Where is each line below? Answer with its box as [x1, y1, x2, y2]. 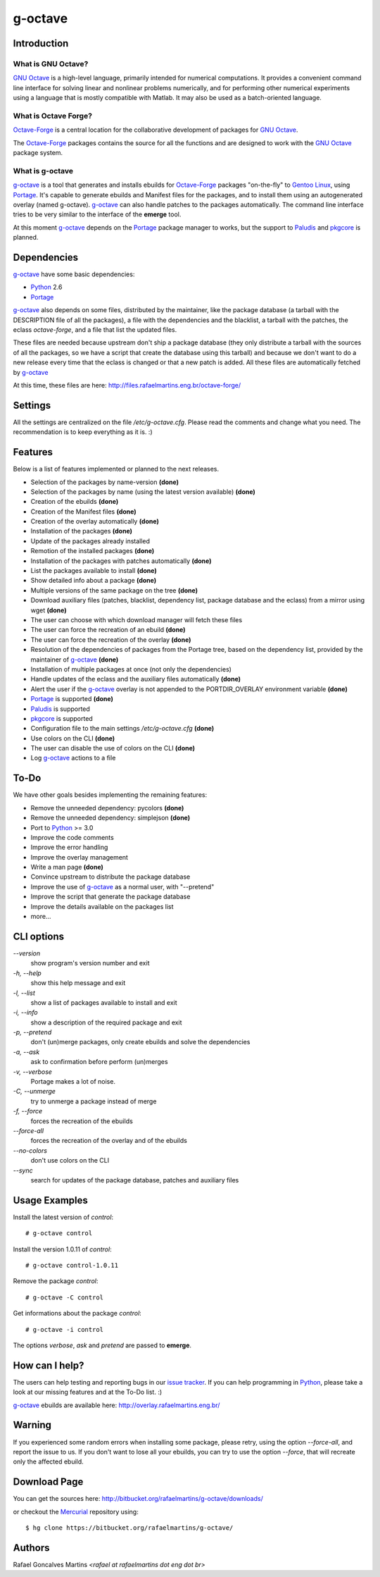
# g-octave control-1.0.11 [25, 1261, 119, 1270]
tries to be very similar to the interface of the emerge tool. [13, 210, 182, 218]
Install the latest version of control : [13, 1213, 114, 1221]
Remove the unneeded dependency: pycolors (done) [30, 803, 184, 812]
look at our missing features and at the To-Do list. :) [13, 1388, 163, 1397]
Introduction [13, 37, 69, 49]
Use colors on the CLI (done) [30, 734, 115, 743]
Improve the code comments [30, 833, 114, 841]
